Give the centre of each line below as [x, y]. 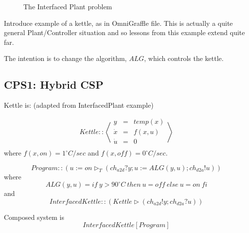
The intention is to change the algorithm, [65, 58]
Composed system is [34, 217]
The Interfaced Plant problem [68, 6]
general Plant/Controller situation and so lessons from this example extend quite [124, 32]
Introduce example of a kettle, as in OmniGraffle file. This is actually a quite [118, 23]
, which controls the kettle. [184, 58]
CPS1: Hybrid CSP [54, 85]
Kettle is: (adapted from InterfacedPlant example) [79, 105]
